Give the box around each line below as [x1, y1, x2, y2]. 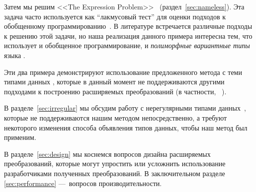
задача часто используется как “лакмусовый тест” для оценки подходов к [4, 11, 226, 21]
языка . [4, 50, 25, 60]
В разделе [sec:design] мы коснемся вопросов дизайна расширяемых [4, 148, 211, 159]
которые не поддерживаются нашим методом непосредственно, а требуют [4, 112, 227, 123]
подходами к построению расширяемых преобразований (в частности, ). [4, 86, 227, 96]
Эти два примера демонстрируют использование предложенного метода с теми [4, 66, 242, 77]
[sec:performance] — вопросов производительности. [4, 178, 162, 188]
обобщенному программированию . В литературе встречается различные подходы [4, 21, 253, 31]
